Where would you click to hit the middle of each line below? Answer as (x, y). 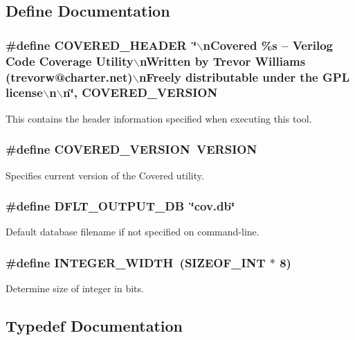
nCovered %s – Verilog (268, 45)
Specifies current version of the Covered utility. (105, 175)
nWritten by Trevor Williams (223, 61)
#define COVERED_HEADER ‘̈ (101, 45)
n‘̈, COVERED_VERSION (140, 92)
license (24, 92)
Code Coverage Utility (70, 61)
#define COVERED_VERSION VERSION (131, 149)
